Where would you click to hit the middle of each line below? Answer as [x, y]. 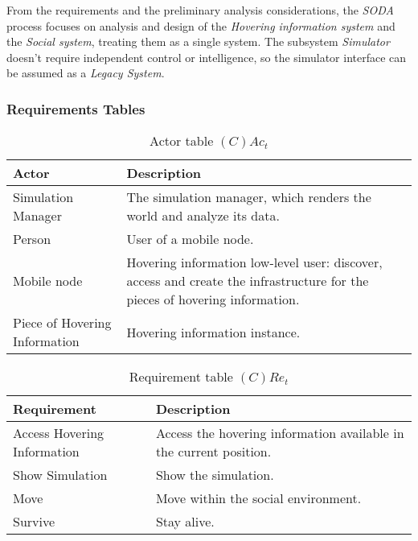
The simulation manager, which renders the [249, 197]
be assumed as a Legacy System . [86, 73]
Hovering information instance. [213, 332]
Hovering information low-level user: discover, [254, 262]
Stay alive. [185, 522]
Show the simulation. [215, 475]
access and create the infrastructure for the [248, 281]
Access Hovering [59, 433]
